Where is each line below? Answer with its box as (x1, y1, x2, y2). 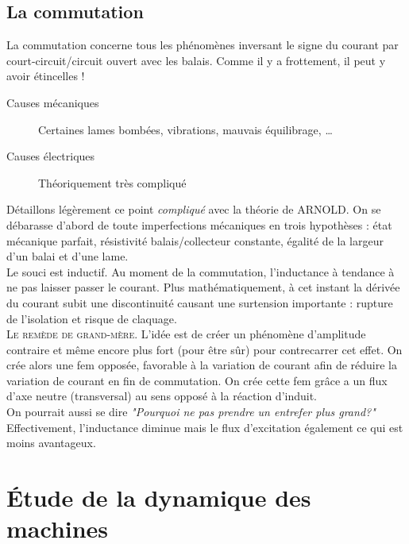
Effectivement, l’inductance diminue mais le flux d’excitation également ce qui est (6, 419, 403, 435)
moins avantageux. (6, 434, 96, 451)
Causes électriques (6, 148, 95, 164)
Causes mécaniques (6, 94, 99, 110)
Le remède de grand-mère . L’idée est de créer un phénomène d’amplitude (6, 326, 366, 342)
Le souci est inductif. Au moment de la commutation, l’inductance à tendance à (6, 263, 395, 280)
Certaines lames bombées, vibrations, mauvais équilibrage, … (38, 121, 333, 137)
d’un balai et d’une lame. (6, 248, 129, 264)
